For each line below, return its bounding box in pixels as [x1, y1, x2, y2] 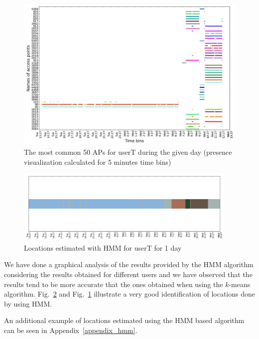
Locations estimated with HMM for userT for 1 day [24, 242, 182, 253]
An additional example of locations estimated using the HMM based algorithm [4, 315, 245, 326]
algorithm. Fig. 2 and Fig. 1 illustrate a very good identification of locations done [4, 289, 255, 299]
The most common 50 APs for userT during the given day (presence [24, 146, 232, 157]
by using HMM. [4, 298, 52, 309]
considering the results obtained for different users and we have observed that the [4, 269, 253, 280]
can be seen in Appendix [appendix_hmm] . [4, 325, 137, 336]
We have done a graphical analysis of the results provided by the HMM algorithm [4, 259, 254, 270]
